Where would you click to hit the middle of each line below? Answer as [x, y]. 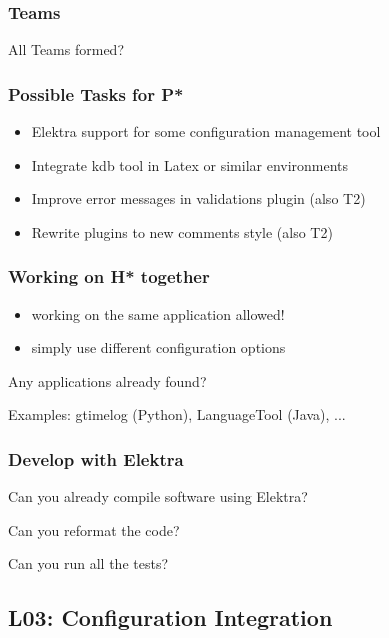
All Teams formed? [66, 49]
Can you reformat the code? [94, 529]
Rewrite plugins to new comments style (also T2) [182, 231]
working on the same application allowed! [158, 313]
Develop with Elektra [96, 458]
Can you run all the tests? [88, 563]
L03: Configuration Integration [170, 617]
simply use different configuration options [158, 347]
